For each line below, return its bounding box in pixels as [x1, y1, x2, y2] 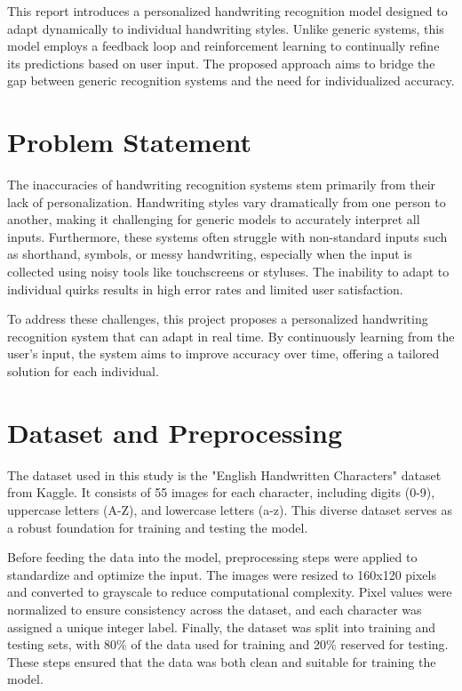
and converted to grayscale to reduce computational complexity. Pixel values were [7, 583, 452, 601]
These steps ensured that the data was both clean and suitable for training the [7, 652, 436, 671]
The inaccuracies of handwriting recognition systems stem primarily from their [7, 175, 436, 194]
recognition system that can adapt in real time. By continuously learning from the [7, 326, 455, 345]
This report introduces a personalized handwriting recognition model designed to [7, 2, 448, 20]
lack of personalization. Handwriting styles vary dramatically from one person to [7, 192, 446, 211]
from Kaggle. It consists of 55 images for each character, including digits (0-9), [7, 483, 435, 502]
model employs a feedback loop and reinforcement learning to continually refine [7, 36, 440, 55]
